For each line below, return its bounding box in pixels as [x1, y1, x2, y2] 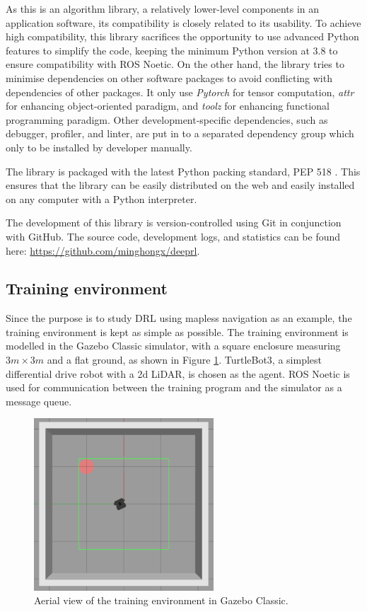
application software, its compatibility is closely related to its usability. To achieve [6, 15, 361, 30]
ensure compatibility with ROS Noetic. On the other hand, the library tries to [6, 57, 344, 71]
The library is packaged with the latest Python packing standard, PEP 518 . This [6, 163, 361, 178]
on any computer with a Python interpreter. [6, 191, 197, 206]
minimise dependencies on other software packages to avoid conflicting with [6, 70, 332, 85]
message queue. [6, 393, 72, 408]
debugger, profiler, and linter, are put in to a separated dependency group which [6, 126, 354, 141]
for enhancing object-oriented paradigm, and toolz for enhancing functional [6, 98, 330, 113]
